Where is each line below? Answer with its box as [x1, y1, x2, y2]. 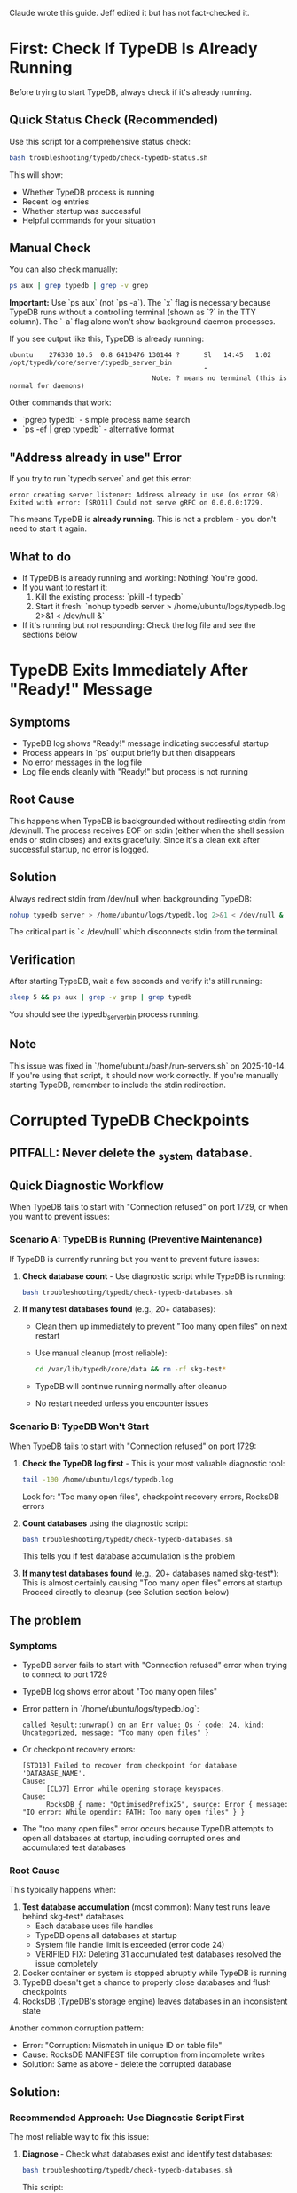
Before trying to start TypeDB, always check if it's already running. [9, 86, 253, 97]
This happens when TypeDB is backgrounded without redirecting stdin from [9, 815, 286, 826]
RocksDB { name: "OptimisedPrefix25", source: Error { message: [45, 1800, 289, 1809]
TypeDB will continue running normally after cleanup [35, 1381, 228, 1392]
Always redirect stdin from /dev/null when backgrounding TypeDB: [9, 893, 253, 904]
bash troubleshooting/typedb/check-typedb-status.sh [9, 153, 208, 163]
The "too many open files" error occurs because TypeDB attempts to [21, 1824, 274, 1834]
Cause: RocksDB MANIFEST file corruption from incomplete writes [21, 2049, 266, 2060]
